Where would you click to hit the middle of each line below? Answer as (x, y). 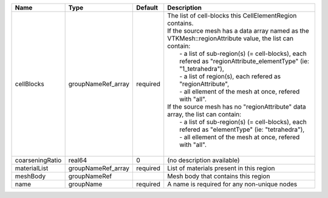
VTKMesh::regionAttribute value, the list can (231, 38)
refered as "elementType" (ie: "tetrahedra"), (242, 129)
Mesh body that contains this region (219, 176)
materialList (32, 168)
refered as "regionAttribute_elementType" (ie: (244, 61)
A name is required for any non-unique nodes (232, 184)
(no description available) (203, 160)
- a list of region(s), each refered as (230, 76)
